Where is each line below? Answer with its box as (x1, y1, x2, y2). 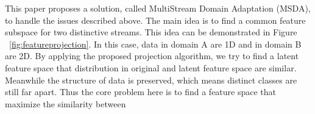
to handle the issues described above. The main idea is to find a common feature (5, 13, 306, 26)
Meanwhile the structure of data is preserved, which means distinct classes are (5, 73, 297, 86)
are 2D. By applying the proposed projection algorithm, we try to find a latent (5, 49, 299, 62)
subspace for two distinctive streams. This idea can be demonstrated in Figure (5, 26, 297, 38)
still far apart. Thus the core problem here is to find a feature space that (5, 85, 277, 98)
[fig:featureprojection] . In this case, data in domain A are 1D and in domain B (9, 37, 302, 50)
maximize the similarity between (5, 97, 126, 110)
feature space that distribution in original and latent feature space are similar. (5, 61, 297, 74)
